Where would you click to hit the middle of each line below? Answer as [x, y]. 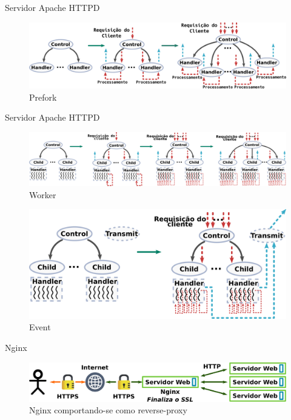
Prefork [43, 97]
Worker [43, 194]
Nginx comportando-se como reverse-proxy [108, 410]
